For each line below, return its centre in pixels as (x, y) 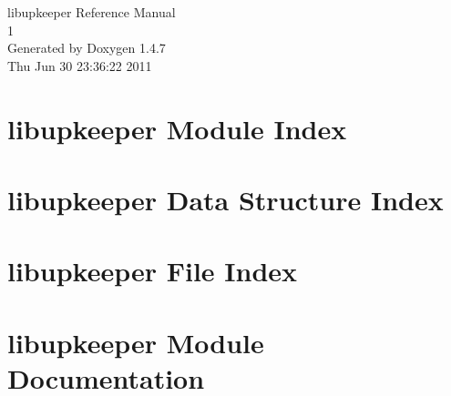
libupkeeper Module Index (177, 128)
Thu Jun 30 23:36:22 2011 (80, 65)
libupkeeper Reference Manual (92, 12)
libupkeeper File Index (153, 271)
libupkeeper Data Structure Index (225, 199)
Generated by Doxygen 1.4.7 (87, 48)
